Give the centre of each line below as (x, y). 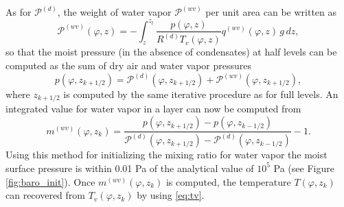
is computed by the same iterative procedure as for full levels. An (201, 94)
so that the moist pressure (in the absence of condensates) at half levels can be (171, 52)
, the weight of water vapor (114, 12)
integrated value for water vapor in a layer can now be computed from (153, 109)
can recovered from (45, 195)
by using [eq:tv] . (171, 195)
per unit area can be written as (271, 12)
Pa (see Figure (304, 168)
